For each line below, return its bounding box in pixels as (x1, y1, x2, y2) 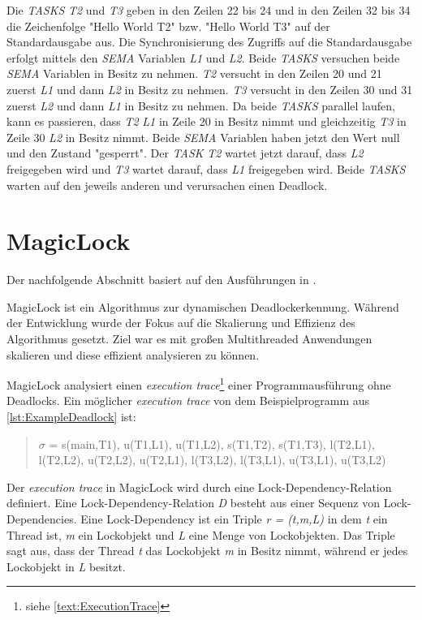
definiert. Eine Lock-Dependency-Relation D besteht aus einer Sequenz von (6, 494, 380, 511)
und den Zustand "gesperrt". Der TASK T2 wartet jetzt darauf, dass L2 (6, 144, 364, 161)
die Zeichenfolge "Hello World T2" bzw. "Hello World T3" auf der (6, 17, 330, 34)
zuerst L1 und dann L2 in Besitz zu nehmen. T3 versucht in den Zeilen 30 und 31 (6, 80, 413, 97)
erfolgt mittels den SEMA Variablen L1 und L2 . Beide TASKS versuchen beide (6, 49, 400, 66)
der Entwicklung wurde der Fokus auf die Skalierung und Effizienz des (6, 314, 355, 331)
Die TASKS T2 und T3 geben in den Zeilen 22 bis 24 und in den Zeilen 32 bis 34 (6, 2, 411, 18)
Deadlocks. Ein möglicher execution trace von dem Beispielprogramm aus (6, 392, 370, 409)
